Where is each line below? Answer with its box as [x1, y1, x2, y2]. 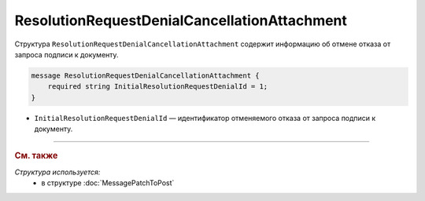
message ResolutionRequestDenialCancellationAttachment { [31, 71, 260, 80]
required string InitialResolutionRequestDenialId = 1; [47, 82, 268, 91]
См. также [14, 150, 58, 161]
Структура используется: [14, 167, 101, 177]
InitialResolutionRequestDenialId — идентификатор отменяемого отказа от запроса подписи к [34, 113, 376, 122]
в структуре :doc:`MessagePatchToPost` [41, 178, 175, 188]
